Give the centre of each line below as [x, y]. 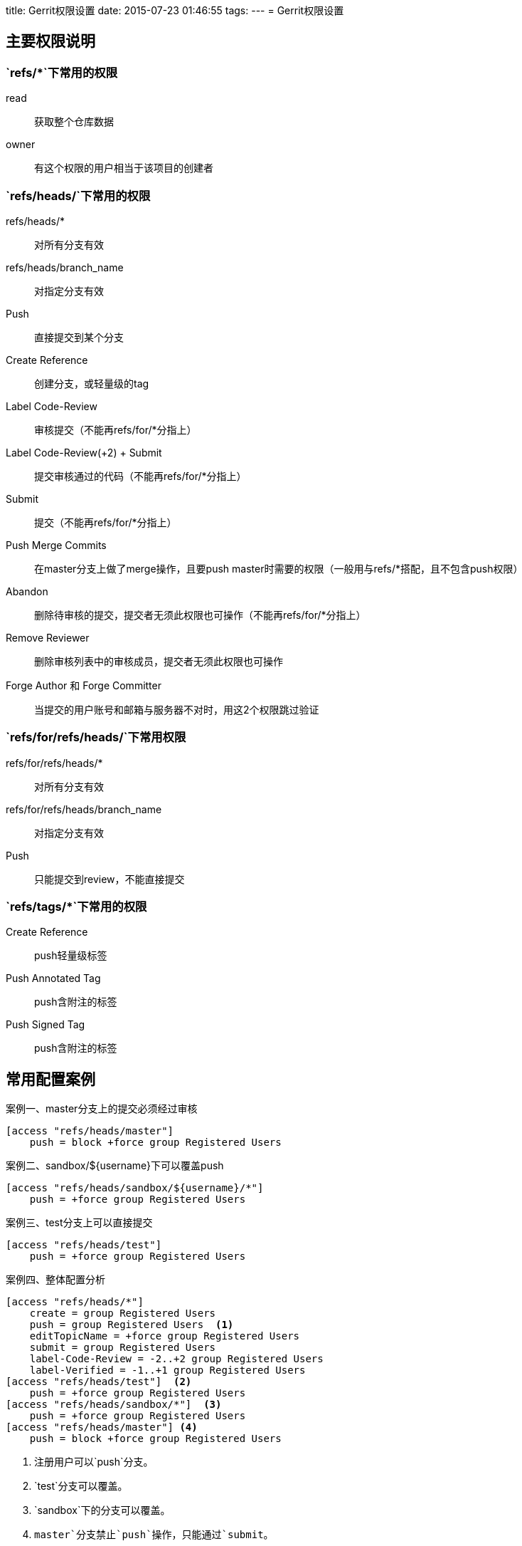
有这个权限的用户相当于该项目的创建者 [124, 168]
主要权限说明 [50, 41]
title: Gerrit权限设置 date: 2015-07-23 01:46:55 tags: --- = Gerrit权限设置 [175, 10]
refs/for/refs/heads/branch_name [84, 809]
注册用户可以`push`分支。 [94, 1462]
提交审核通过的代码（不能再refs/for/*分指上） [140, 476]
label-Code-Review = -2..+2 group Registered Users [176, 1359]
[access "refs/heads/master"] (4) [102, 1427]
